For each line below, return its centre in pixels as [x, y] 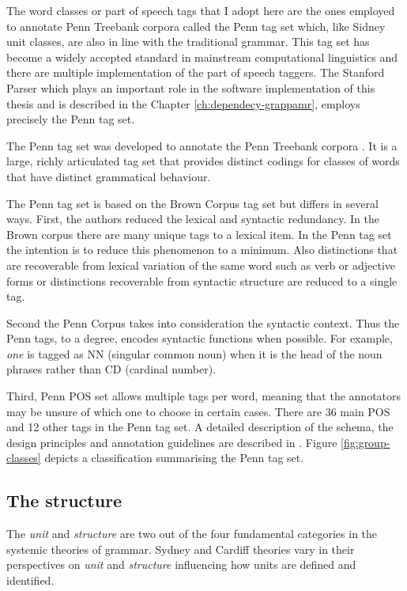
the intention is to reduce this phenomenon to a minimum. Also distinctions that [202, 250]
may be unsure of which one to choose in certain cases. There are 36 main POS [198, 411]
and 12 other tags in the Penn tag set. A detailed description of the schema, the [200, 427]
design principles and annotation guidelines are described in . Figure [172, 442]
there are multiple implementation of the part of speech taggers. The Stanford [196, 72]
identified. [30, 580]
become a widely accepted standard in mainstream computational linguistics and [202, 57]
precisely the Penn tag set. [71, 119]
